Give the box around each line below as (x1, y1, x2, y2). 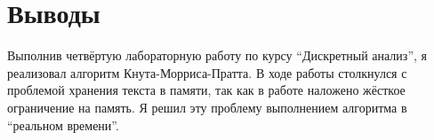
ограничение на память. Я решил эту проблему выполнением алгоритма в (7, 97, 407, 116)
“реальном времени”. (7, 115, 119, 134)
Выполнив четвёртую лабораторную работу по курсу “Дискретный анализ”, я (7, 46, 427, 65)
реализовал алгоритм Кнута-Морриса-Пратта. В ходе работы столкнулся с (7, 63, 407, 82)
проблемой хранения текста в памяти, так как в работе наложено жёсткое (7, 81, 406, 99)
